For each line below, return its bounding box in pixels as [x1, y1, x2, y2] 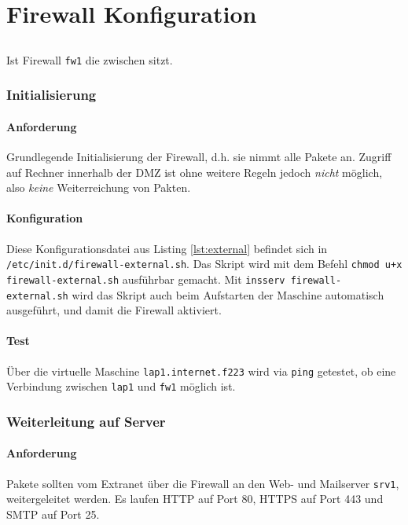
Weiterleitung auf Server [6, 411, 166, 431]
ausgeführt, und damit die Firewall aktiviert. [6, 302, 222, 318]
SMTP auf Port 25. [6, 505, 100, 522]
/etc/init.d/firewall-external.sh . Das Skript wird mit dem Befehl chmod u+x [6, 255, 402, 272]
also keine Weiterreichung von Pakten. [6, 179, 191, 196]
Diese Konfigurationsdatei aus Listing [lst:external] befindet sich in [6, 240, 328, 256]
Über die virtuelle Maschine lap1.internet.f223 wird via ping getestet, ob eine [6, 362, 396, 379]
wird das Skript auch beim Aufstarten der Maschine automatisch [72, 286, 384, 303]
